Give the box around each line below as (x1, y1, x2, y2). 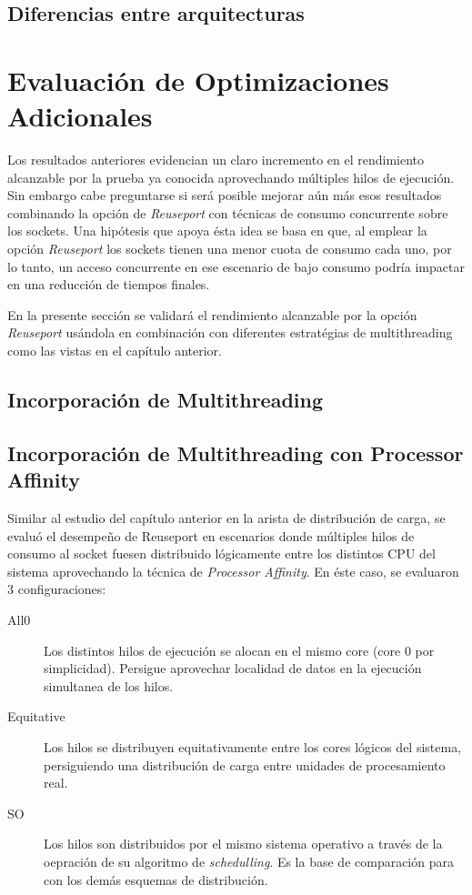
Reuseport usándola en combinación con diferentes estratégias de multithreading (7, 323, 453, 342)
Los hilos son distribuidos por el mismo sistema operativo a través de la (44, 834, 443, 853)
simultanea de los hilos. (44, 676, 174, 695)
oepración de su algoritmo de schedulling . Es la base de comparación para (44, 851, 454, 870)
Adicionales (7, 97, 153, 135)
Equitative (7, 707, 65, 726)
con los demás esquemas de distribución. (44, 870, 268, 889)
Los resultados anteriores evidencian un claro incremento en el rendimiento (7, 150, 425, 169)
